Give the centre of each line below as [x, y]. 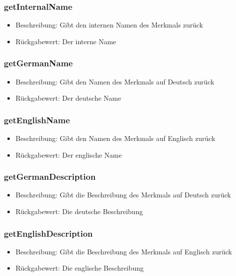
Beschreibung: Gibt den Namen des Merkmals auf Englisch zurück [115, 138]
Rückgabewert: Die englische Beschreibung [79, 268]
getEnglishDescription [48, 233]
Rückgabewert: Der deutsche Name [68, 98]
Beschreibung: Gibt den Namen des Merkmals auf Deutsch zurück [115, 81]
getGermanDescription [50, 177]
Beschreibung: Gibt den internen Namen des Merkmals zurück [109, 25]
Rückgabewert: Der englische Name [69, 154]
